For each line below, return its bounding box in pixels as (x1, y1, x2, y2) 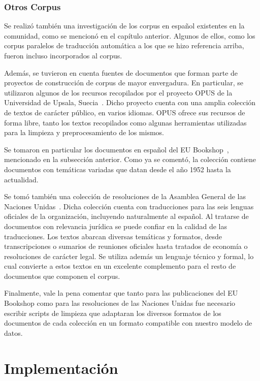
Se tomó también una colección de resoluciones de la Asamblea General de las (4, 191, 246, 202)
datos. (4, 327, 23, 338)
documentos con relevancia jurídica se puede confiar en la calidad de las (4, 220, 227, 231)
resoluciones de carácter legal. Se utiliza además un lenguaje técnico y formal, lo (4, 250, 254, 261)
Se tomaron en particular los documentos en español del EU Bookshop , (4, 144, 229, 154)
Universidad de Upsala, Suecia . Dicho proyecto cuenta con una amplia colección (4, 97, 256, 108)
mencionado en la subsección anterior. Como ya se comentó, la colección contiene (4, 154, 256, 165)
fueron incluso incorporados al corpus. (4, 50, 122, 60)
